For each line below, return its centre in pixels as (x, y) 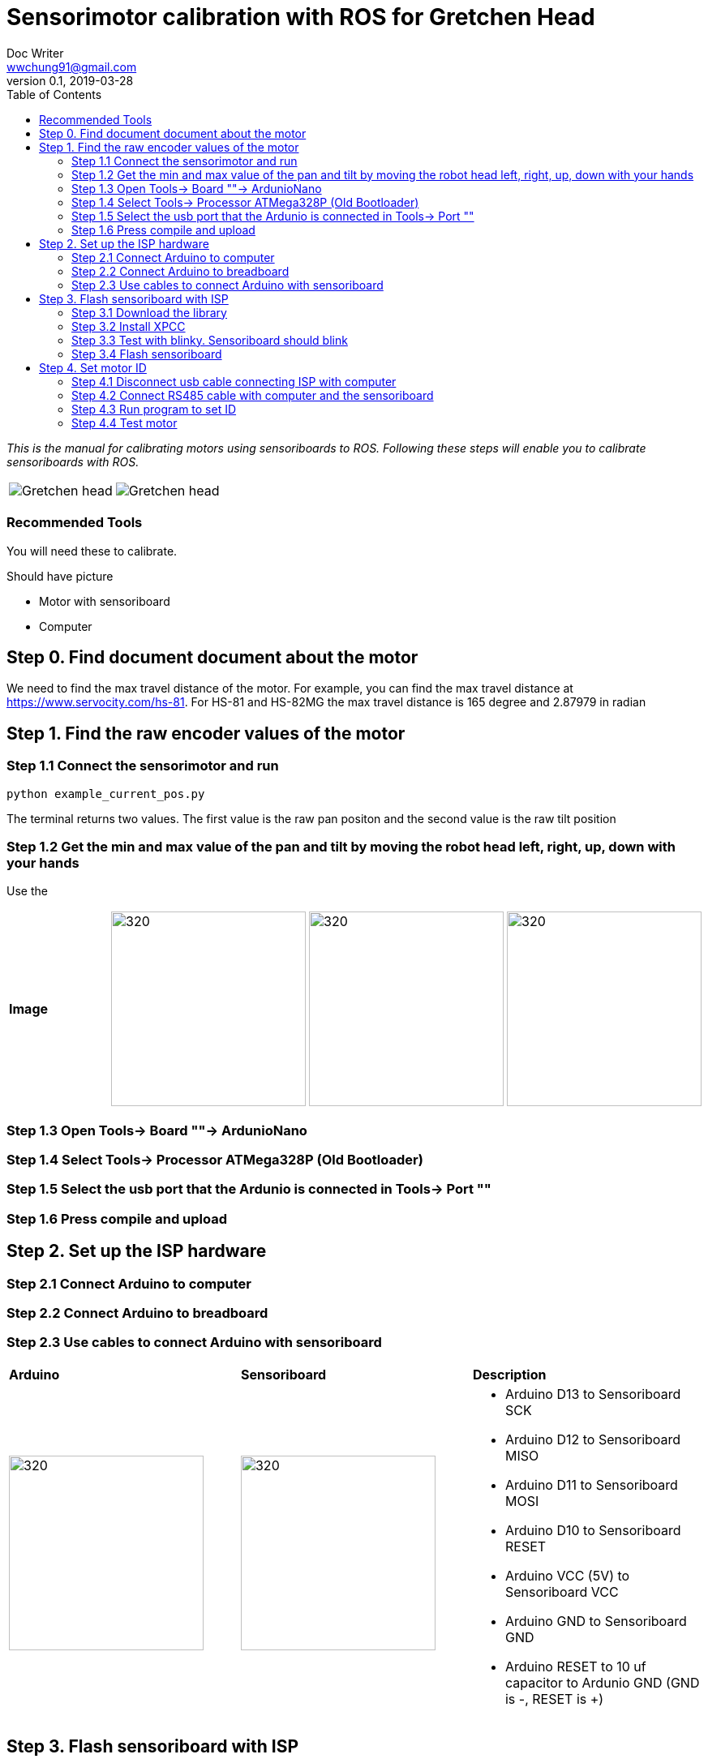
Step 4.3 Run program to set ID (154, 409)
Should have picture (60, 576)
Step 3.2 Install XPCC (129, 326)
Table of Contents (54, 94)
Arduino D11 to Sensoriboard (591, 1484)
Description (509, 1374)
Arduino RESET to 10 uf (575, 1666)
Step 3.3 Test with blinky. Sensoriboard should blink (210, 340)
